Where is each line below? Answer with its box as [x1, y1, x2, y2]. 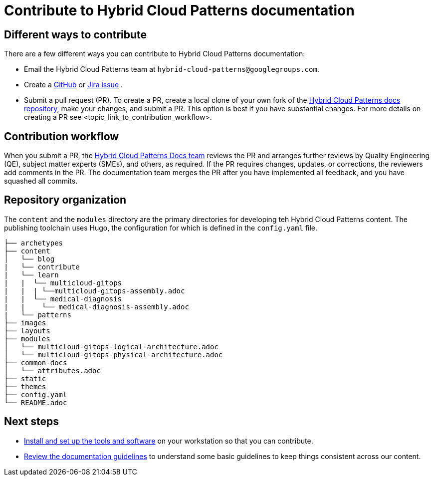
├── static [4, 374, 46, 383]
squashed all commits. [4, 177, 78, 186]
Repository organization [4, 194, 127, 207]
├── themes [4, 382, 46, 391]
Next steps [4, 415, 59, 428]
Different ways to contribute [4, 28, 147, 41]
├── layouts [4, 326, 50, 335]
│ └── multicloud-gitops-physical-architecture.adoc [4, 350, 223, 359]
